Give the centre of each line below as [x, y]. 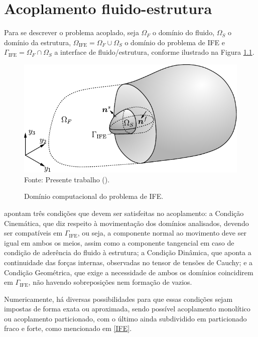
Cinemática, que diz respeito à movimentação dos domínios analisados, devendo [126, 223]
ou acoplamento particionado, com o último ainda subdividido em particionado [125, 318]
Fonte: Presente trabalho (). [67, 179]
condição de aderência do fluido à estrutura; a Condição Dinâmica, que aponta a [128, 252]
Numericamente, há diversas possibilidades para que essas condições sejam [118, 299]
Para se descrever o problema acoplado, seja [72, 32]
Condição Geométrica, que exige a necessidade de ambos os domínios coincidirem [129, 272]
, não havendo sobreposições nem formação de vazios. [110, 282]
